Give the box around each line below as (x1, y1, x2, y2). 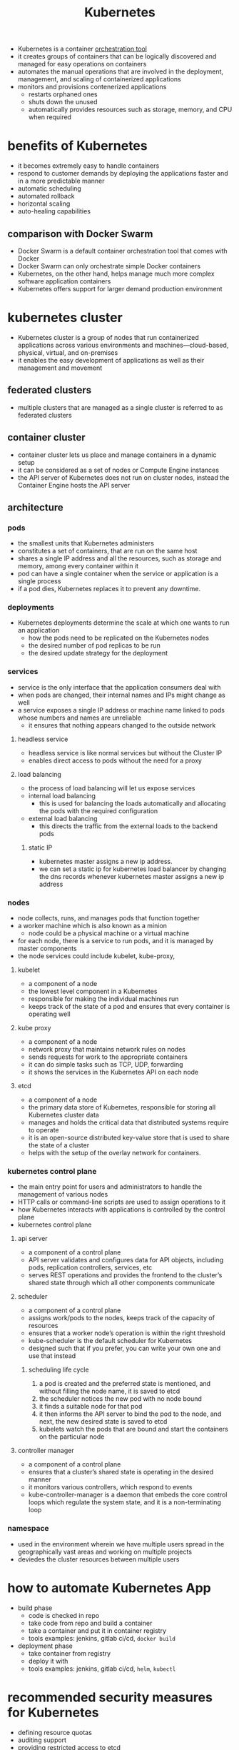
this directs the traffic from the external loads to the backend (39, 822, 218, 830)
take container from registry (28, 1649, 111, 1657)
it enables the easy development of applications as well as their (17, 356, 205, 364)
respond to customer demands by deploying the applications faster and (17, 169, 228, 178)
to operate (28, 1126, 59, 1135)
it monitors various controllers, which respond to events (28, 1483, 193, 1492)
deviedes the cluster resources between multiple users (17, 1554, 180, 1564)
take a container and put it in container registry (28, 1626, 166, 1635)
